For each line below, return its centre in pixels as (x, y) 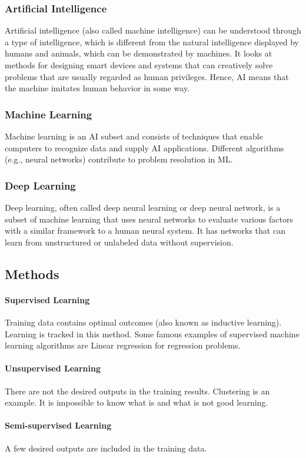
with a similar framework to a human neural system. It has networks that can (145, 230)
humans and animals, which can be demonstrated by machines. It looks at (139, 53)
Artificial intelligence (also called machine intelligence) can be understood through (153, 30)
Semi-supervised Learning (58, 425)
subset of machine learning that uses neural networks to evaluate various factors (149, 219)
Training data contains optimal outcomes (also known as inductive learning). (143, 322)
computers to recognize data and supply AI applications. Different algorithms (144, 147)
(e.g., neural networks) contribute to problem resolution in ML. (119, 159)
